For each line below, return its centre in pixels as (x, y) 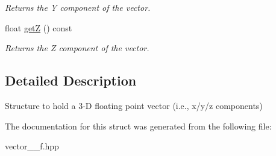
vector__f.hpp (32, 146)
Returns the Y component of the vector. (78, 7)
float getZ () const (39, 27)
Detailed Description (71, 80)
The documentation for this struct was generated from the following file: (138, 126)
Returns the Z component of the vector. (77, 48)
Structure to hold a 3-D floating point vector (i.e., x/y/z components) (134, 105)
